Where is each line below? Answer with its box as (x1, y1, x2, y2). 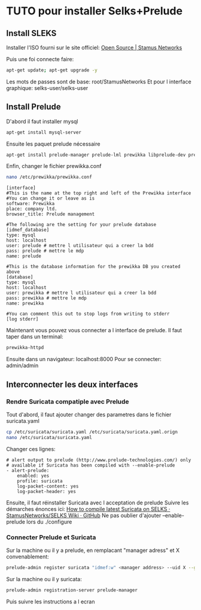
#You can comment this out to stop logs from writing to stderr (6, 311, 170, 317)
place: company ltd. (6, 206, 58, 212)
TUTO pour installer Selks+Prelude (6, 4, 183, 18)
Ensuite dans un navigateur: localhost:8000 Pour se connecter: (6, 356, 162, 363)
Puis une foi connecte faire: (6, 56, 74, 62)
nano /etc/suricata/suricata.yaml (6, 434, 93, 440)
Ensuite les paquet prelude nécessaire (6, 140, 100, 148)
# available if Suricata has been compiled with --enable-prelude (6, 462, 175, 468)
